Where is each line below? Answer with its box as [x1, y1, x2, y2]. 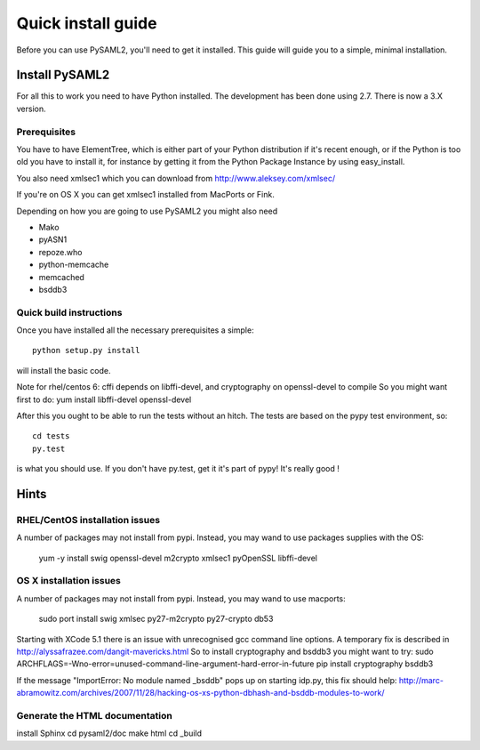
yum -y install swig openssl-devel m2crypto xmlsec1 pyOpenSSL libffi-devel [38, 552, 318, 563]
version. [16, 103, 46, 114]
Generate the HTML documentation [16, 709, 172, 722]
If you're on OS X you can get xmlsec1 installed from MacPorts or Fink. [16, 190, 275, 200]
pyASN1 [38, 234, 68, 245]
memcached [38, 271, 84, 282]
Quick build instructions [16, 306, 123, 319]
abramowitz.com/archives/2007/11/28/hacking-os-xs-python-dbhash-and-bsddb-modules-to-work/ [16, 688, 386, 698]
